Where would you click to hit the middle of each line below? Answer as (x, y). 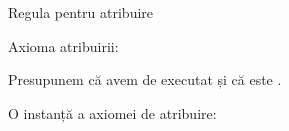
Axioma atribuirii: (63, 45)
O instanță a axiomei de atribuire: (112, 112)
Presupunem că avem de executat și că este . (145, 79)
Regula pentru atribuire (81, 12)
